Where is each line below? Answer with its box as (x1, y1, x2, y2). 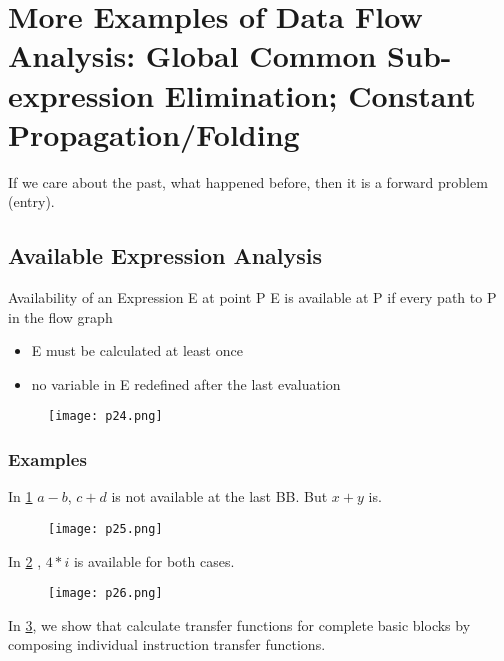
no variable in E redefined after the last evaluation (31, 373, 341, 394)
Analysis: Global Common (8, 35, 377, 76)
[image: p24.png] (48, 409, 163, 424)
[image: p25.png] (48, 521, 163, 536)
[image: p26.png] (48, 586, 163, 601)
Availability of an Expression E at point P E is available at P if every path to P (8, 287, 497, 308)
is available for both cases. (73, 550, 235, 571)
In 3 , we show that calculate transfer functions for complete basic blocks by (8, 614, 471, 635)
